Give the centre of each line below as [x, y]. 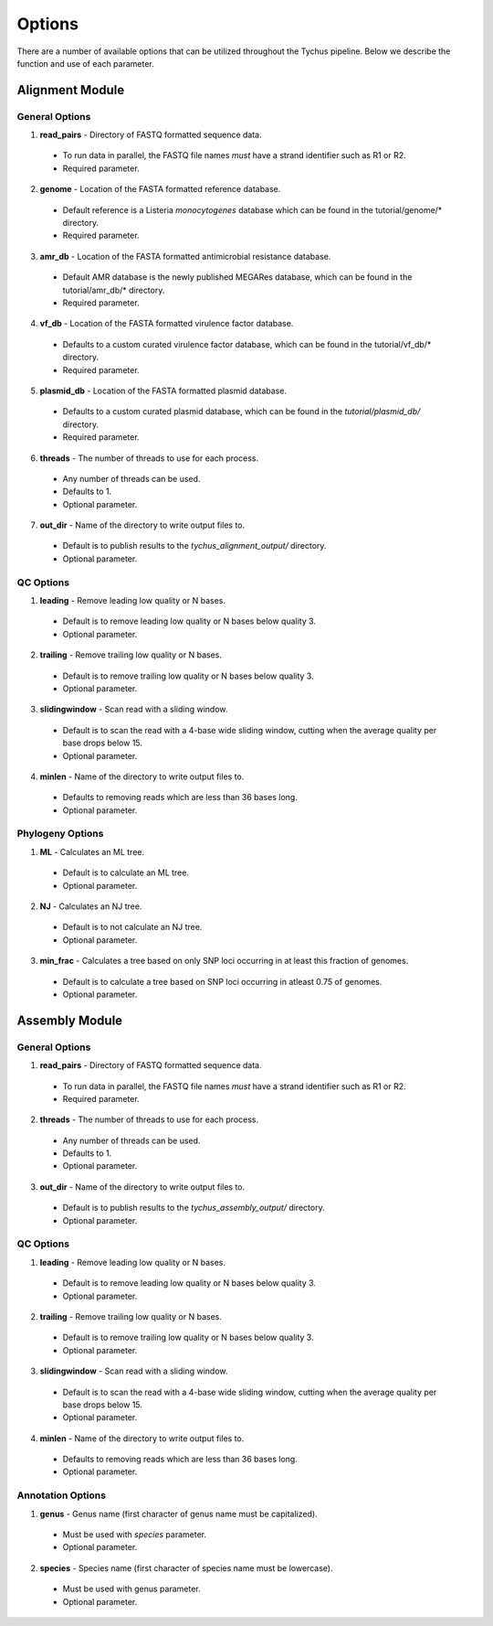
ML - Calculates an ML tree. [92, 851]
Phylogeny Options [60, 834]
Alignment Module [71, 90]
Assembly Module [70, 1020]
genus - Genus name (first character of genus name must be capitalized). [179, 1514]
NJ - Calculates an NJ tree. [91, 906]
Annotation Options [62, 1495]
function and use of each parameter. [85, 63]
